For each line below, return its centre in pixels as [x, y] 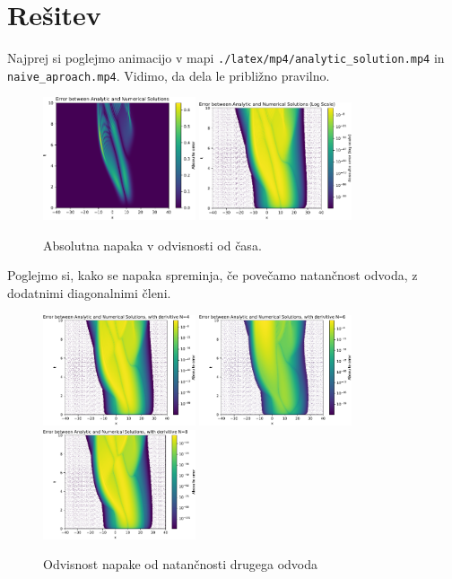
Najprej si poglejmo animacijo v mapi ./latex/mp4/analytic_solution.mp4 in [226, 58]
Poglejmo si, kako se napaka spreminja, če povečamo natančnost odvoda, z [213, 275]
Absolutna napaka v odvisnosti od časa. [152, 245]
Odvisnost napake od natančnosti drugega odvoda [180, 564]
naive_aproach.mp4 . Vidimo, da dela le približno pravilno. [169, 75]
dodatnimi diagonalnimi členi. [89, 292]
